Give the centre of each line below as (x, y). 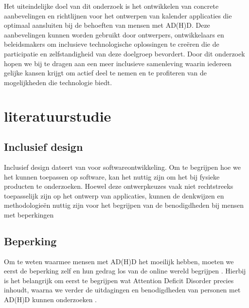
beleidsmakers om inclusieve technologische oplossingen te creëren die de (112, 44)
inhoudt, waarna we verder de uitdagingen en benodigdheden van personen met (122, 290)
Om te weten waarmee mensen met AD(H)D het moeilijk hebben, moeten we (119, 261)
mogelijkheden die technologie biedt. (58, 82)
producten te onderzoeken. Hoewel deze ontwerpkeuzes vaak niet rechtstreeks (119, 186)
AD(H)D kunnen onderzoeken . (51, 299)
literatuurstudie (58, 116)
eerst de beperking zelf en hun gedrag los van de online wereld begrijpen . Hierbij (125, 271)
